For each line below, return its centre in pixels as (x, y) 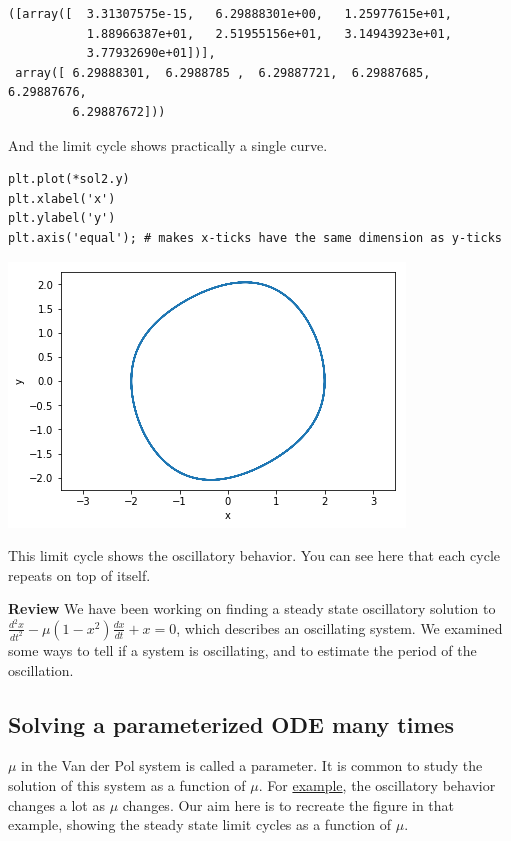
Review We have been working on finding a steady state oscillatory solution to (252, 608)
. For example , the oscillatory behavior (377, 784)
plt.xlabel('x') (62, 198)
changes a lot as (56, 804)
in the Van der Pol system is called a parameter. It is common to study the (252, 765)
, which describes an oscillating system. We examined (339, 627)
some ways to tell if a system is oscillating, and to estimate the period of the (242, 649)
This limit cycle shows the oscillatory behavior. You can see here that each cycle (254, 555)
